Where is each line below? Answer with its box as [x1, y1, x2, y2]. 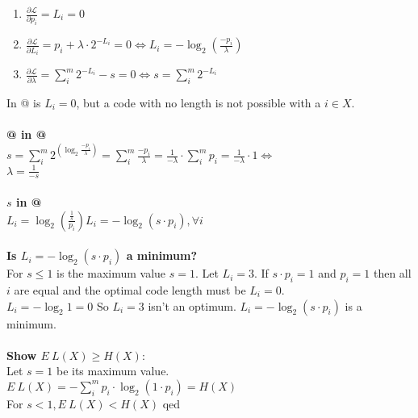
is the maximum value [56, 265, 166, 282]
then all [373, 265, 412, 282]
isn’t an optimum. [148, 297, 236, 314]
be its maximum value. [56, 362, 169, 379]
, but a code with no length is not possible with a [76, 94, 321, 111]
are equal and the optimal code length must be [14, 282, 246, 299]
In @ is [6, 94, 41, 111]
